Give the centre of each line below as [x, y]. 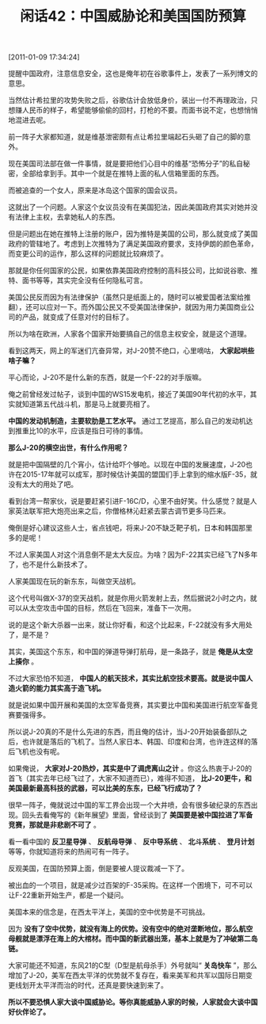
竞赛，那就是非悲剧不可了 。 [54, 825]
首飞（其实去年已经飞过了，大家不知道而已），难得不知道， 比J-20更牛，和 [130, 778]
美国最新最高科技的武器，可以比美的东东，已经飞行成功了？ [105, 788]
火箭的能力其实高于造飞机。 [60, 688]
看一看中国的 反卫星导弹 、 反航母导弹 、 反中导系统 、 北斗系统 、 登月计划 [131, 842]
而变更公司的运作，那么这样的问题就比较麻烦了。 [88, 253]
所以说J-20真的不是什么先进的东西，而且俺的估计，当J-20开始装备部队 [124, 732]
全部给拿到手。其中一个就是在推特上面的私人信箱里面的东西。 [122, 173]
